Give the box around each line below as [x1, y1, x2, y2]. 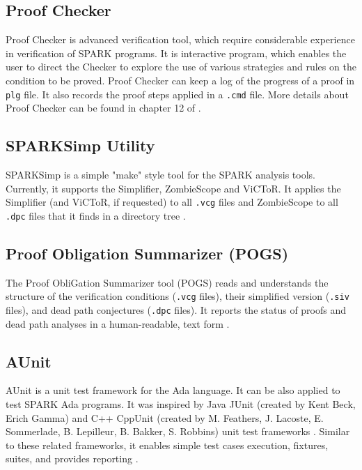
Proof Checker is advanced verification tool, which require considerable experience [6, 32, 355, 47]
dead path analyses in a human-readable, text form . [6, 316, 230, 331]
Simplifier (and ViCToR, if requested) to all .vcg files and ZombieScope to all [6, 195, 338, 209]
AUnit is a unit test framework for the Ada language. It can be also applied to [6, 383, 340, 397]
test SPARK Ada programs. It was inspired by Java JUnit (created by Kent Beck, [6, 397, 356, 411]
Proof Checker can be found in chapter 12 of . [6, 100, 201, 115]
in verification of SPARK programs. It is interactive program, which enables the [6, 45, 347, 60]
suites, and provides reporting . [6, 451, 139, 466]
